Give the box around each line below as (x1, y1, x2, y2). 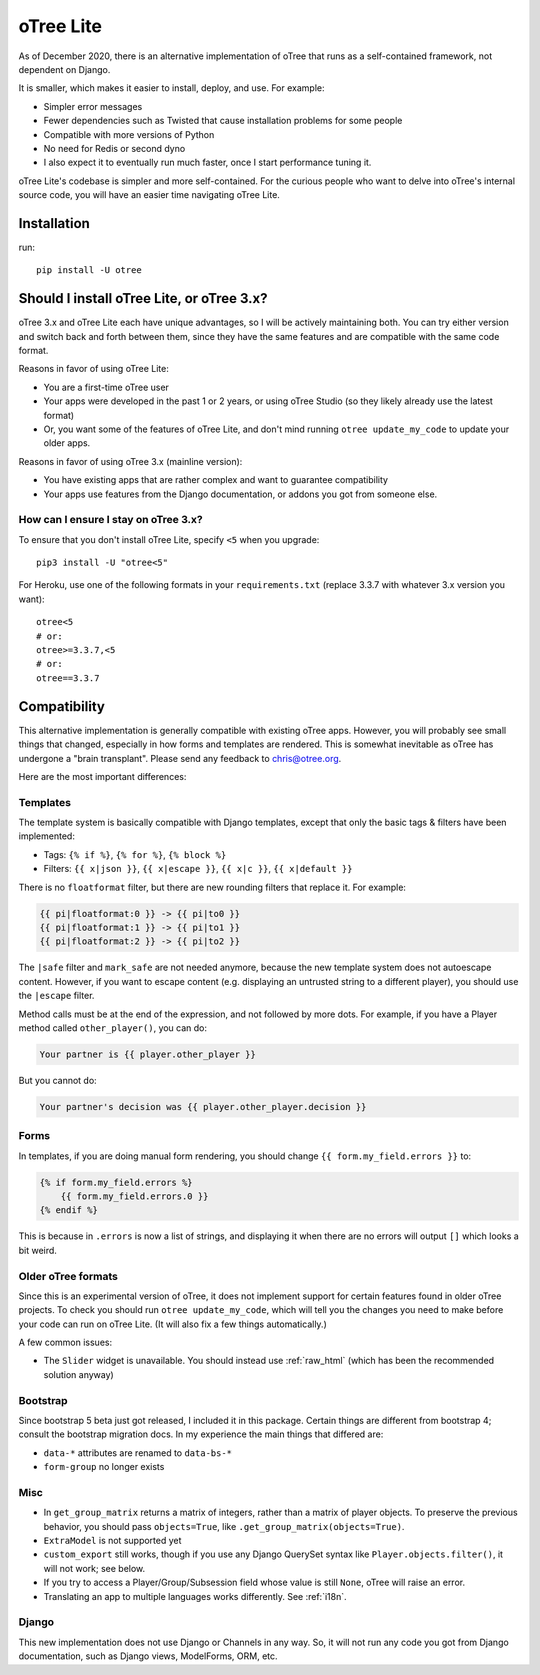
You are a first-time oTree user (43, 381, 170, 393)
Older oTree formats (18, 1269, 119, 1283)
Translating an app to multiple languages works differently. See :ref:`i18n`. (43, 1590, 347, 1602)
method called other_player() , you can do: (18, 1021, 208, 1034)
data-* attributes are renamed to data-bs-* (43, 1446, 233, 1459)
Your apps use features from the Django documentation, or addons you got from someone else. (43, 488, 438, 500)
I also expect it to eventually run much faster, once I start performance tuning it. (43, 156, 372, 169)
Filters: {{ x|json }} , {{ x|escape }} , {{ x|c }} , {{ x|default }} (43, 863, 353, 875)
